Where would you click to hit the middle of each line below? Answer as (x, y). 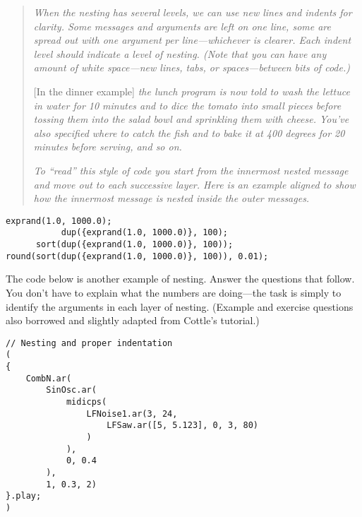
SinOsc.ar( (71, 390)
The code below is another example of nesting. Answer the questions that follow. (180, 279)
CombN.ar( (49, 378)
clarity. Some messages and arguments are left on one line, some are (182, 26)
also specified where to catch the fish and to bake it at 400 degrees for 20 (189, 132)
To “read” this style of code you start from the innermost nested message (191, 170)
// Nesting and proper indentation (89, 343)
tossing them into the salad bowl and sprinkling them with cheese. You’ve (191, 119)
